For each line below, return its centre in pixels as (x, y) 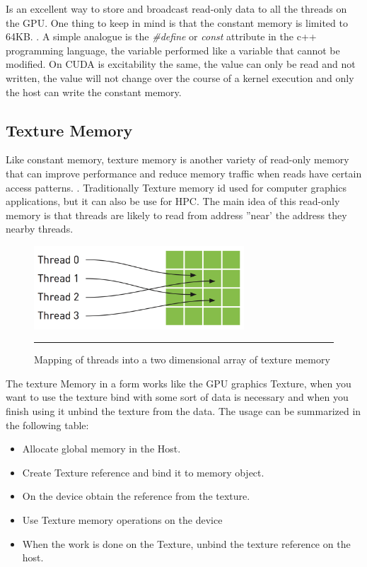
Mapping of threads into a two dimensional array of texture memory (182, 360)
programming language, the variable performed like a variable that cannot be (173, 50)
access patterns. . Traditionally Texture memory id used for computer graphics (176, 187)
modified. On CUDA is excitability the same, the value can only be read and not (181, 64)
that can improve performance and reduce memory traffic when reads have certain (184, 173)
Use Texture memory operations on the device (122, 519)
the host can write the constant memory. (94, 92)
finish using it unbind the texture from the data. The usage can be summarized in (183, 410)
